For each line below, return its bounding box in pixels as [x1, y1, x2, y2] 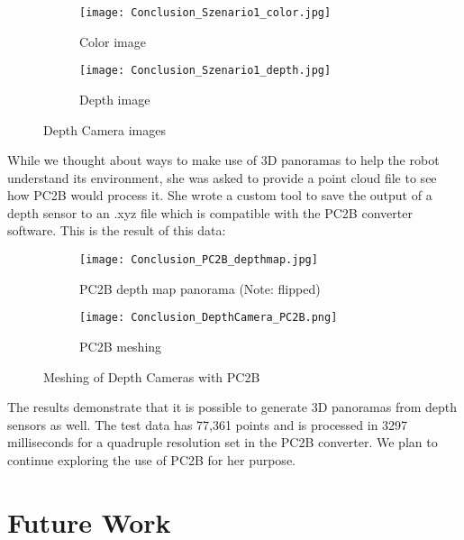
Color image [79, 32, 146, 50]
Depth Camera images [43, 120, 167, 139]
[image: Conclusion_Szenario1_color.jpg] [79, 6, 332, 19]
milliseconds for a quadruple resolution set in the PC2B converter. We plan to [7, 433, 438, 452]
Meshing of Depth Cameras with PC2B [43, 367, 260, 386]
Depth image [79, 89, 150, 108]
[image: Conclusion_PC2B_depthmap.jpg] [79, 253, 318, 267]
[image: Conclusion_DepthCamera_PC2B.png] [79, 311, 338, 325]
